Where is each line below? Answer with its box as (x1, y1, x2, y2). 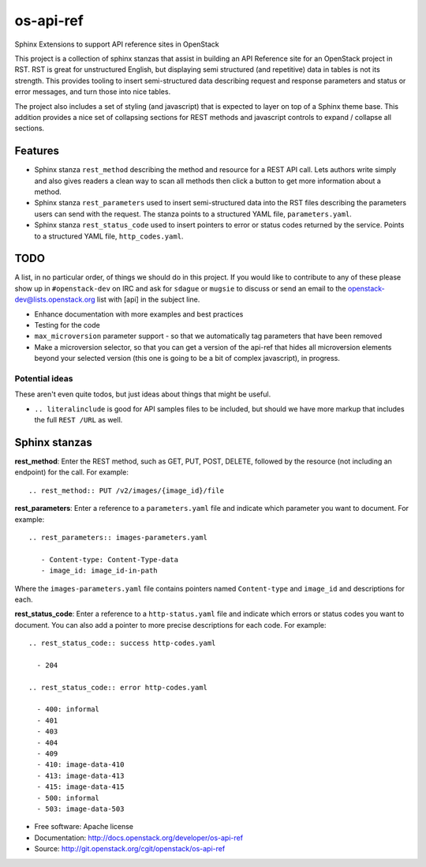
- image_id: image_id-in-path (40, 566, 158, 576)
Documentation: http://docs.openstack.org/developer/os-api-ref (34, 833, 244, 843)
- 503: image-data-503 (36, 804, 125, 813)
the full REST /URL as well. (34, 415, 123, 425)
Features (14, 144, 59, 158)
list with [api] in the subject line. (96, 295, 200, 304)
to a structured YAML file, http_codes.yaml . (34, 231, 184, 241)
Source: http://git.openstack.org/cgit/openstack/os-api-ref (34, 844, 226, 854)
